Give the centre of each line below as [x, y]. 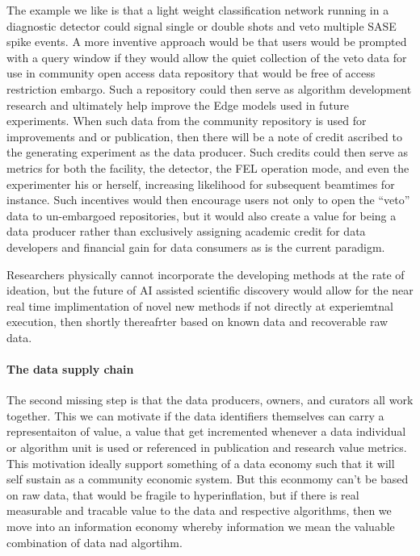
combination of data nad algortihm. [94, 542]
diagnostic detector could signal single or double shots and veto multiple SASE [202, 25]
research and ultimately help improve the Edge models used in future [178, 105]
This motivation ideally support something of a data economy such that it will [201, 463]
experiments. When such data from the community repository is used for [187, 121]
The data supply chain [70, 369]
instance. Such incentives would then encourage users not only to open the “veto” [208, 200]
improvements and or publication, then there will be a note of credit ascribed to [204, 136]
